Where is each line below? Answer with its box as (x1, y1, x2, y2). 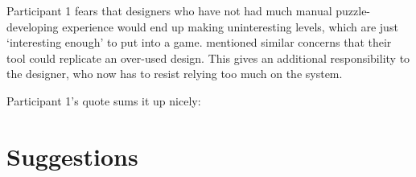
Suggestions (6, 139, 138, 172)
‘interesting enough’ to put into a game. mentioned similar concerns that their (6, 34, 392, 51)
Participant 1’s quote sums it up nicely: (6, 92, 201, 109)
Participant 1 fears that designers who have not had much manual (6, 2, 332, 19)
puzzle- (336, 2, 371, 19)
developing (6, 18, 59, 35)
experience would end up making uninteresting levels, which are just (62, 18, 398, 35)
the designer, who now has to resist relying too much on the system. (6, 65, 343, 82)
